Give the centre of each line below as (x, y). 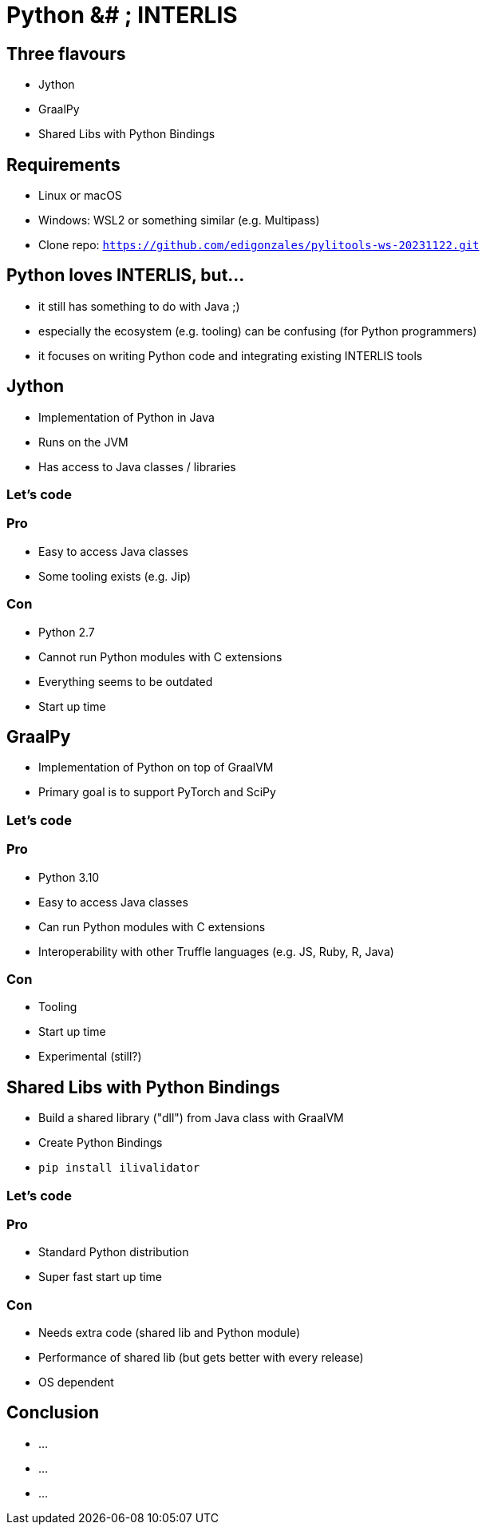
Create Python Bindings (101, 1143)
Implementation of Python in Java (126, 417)
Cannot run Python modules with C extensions (160, 656)
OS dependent (76, 1382)
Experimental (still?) (90, 1057)
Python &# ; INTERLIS (122, 15)
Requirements (63, 165)
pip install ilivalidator (119, 1168)
